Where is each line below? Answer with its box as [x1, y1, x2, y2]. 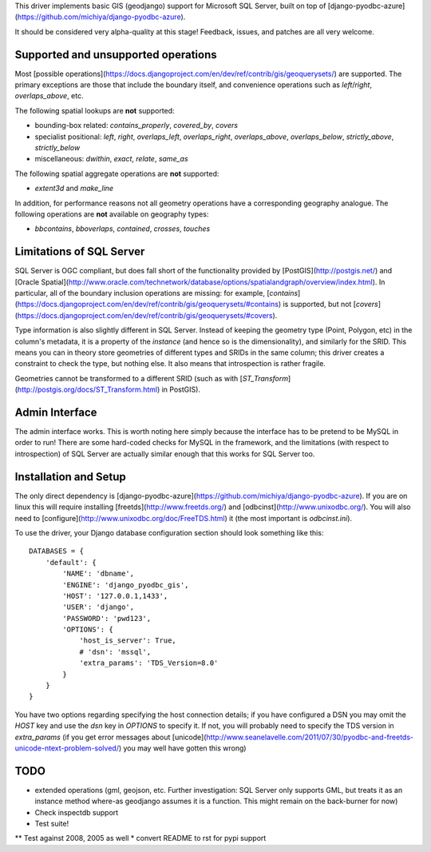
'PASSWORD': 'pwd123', [62, 614, 152, 623]
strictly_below [34, 143, 81, 153]
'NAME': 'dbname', [62, 569, 135, 579]
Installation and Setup [14, 470, 127, 484]
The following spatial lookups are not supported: [14, 106, 175, 115]
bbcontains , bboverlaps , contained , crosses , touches [34, 224, 211, 233]
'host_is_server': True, [79, 636, 177, 645]
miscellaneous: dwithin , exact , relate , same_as [34, 154, 188, 164]
